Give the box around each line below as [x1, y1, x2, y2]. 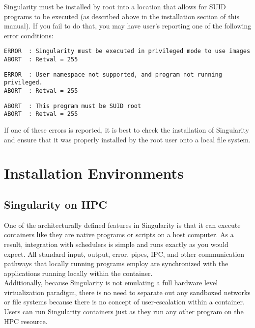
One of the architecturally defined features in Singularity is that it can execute [4, 219, 241, 230]
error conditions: [4, 30, 54, 40]
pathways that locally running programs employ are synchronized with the [4, 258, 228, 269]
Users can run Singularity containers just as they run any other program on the [4, 306, 244, 317]
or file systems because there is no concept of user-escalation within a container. [4, 297, 245, 307]
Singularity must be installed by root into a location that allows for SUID [4, 1, 226, 11]
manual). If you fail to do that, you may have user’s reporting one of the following [4, 21, 252, 31]
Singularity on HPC [4, 196, 108, 212]
